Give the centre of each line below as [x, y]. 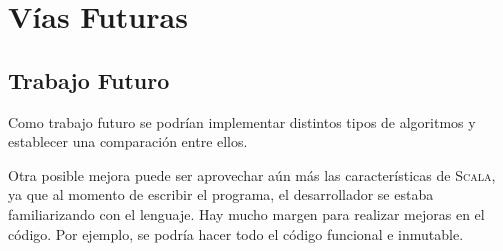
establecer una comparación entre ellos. [128, 141]
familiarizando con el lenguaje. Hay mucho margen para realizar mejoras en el [246, 213]
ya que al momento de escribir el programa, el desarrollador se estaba [221, 194]
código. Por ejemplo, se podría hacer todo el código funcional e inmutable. [236, 233]
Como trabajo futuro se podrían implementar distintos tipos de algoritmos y [242, 121]
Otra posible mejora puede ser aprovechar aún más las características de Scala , [252, 174]
